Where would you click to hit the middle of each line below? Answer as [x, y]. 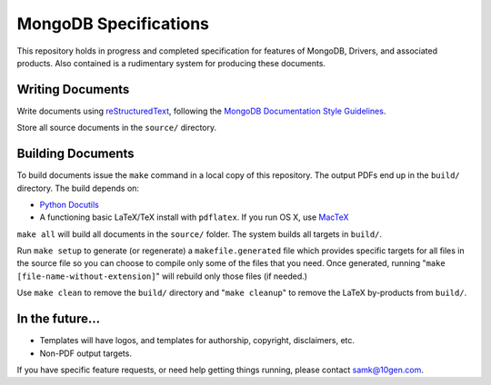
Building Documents [76, 154]
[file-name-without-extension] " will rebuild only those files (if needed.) [162, 276]
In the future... [59, 319]
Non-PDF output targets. [85, 353]
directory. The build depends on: [78, 188]
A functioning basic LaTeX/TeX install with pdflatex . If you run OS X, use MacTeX [194, 217]
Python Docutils [70, 204]
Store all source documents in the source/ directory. [117, 128]
